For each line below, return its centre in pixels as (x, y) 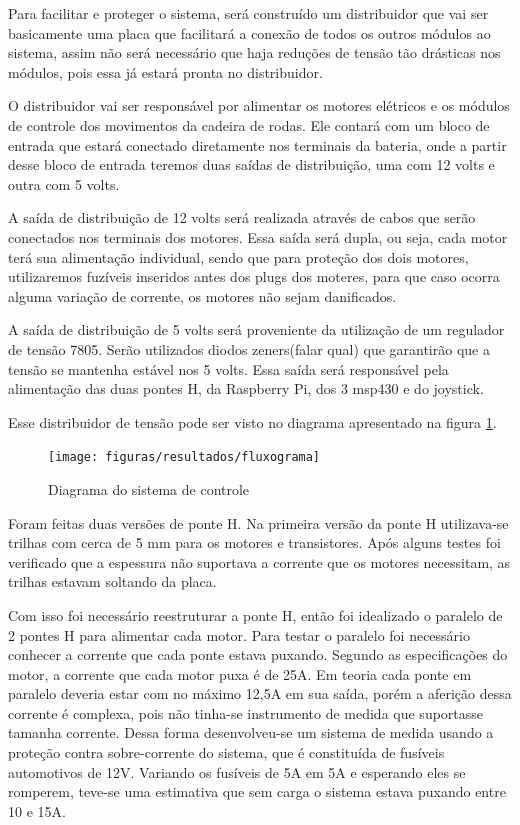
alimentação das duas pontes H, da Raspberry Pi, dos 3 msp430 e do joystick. (246, 388)
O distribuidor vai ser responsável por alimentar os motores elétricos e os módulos (259, 105)
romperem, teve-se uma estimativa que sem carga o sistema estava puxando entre (257, 791)
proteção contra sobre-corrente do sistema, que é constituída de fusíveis (226, 752)
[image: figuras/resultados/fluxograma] (184, 457)
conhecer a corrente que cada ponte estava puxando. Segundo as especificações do (258, 654)
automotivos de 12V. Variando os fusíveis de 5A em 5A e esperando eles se (237, 771)
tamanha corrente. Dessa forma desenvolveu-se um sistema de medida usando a (251, 732)
